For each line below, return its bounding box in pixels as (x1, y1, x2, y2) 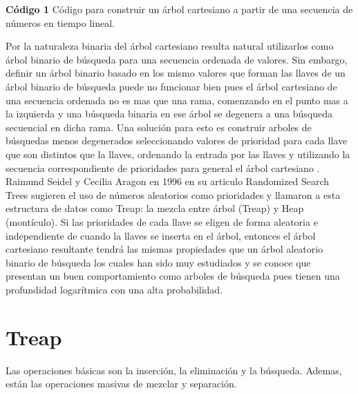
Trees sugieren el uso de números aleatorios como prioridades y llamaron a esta (6, 187, 341, 202)
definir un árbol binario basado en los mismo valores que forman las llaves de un (6, 66, 346, 80)
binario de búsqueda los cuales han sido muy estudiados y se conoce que (6, 255, 311, 269)
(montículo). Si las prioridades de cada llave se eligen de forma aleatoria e (6, 214, 318, 229)
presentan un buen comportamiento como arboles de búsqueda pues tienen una (6, 269, 340, 283)
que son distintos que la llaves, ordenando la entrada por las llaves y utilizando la (6, 146, 350, 161)
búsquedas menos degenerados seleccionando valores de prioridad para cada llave (6, 133, 348, 148)
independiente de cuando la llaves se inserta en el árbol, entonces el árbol (6, 228, 316, 242)
